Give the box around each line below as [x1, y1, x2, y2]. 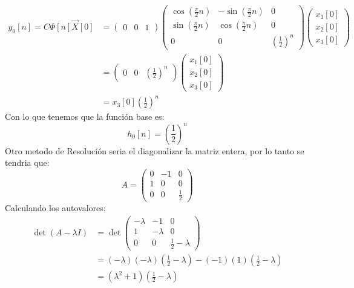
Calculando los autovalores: [5, 201, 106, 214]
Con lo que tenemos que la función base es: [5, 110, 165, 123]
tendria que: [5, 156, 50, 169]
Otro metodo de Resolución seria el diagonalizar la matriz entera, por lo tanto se [5, 144, 304, 157]
